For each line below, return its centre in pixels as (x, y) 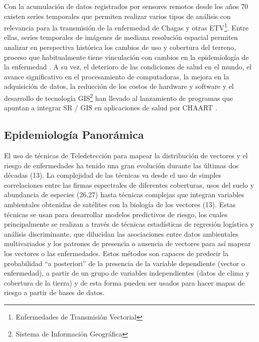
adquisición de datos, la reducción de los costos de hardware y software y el (119, 86)
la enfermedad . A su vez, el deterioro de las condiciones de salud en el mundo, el (128, 67)
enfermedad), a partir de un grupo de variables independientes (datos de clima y (127, 273)
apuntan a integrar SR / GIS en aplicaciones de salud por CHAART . (111, 108)
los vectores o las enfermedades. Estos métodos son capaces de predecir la (116, 253)
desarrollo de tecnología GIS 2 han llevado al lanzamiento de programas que (119, 97)
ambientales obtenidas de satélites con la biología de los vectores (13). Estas (120, 204)
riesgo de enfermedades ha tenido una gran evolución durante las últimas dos (122, 165)
